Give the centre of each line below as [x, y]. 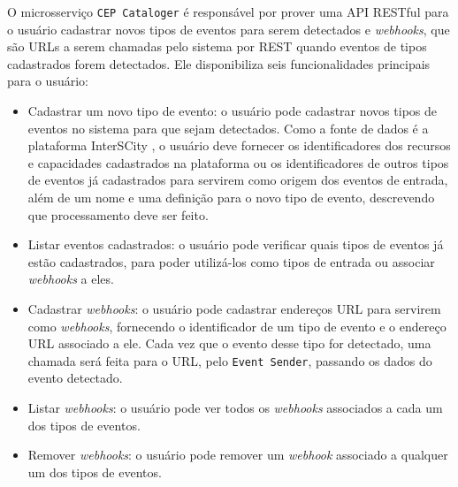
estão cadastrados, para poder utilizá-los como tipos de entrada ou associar [231, 261]
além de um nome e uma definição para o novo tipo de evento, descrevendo [231, 197]
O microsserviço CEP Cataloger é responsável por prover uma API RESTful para [228, 11]
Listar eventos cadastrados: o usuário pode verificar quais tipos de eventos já [236, 244]
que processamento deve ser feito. [118, 214]
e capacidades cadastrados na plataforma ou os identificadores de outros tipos [238, 162]
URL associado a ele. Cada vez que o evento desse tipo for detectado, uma [229, 343]
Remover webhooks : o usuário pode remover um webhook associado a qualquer [238, 455]
